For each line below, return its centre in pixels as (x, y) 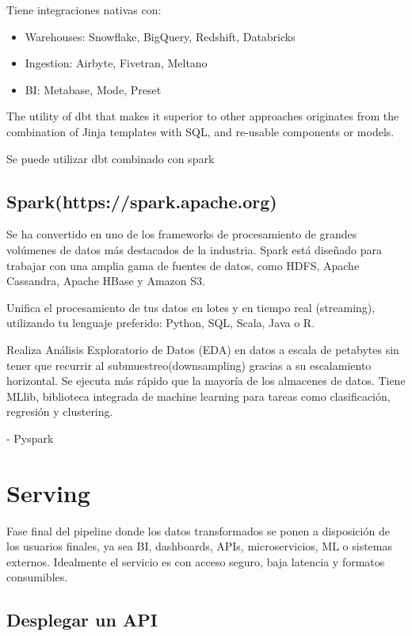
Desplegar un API (82, 620)
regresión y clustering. (60, 411)
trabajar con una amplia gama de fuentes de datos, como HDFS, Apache (183, 265)
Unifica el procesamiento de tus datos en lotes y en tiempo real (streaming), (191, 307)
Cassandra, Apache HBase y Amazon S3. (106, 281)
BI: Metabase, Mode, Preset (93, 89)
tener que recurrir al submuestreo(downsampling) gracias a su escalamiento (189, 365)
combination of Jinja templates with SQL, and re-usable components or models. (200, 131)
